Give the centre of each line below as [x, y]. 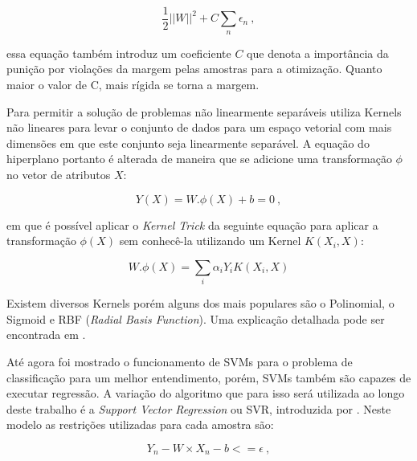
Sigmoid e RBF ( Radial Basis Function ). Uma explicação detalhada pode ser [196, 318]
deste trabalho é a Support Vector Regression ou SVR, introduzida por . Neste [199, 408]
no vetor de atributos [59, 175]
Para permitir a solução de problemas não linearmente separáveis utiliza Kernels [204, 111]
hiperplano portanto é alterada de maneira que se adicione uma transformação [199, 159]
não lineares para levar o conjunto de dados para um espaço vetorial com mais [199, 127]
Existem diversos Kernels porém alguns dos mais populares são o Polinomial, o [200, 303]
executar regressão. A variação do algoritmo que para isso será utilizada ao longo [206, 393]
